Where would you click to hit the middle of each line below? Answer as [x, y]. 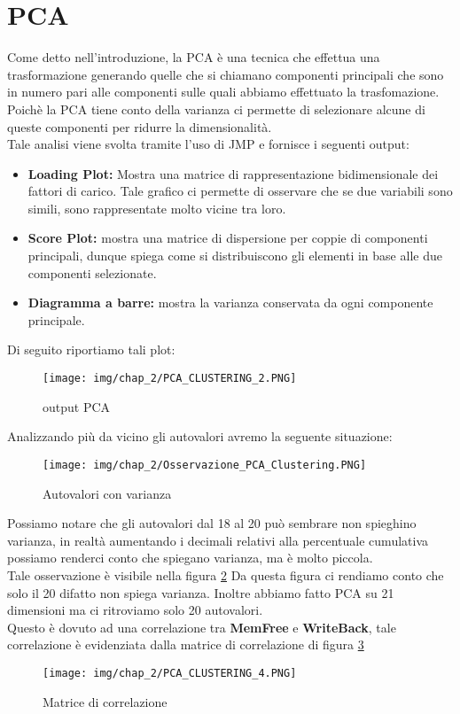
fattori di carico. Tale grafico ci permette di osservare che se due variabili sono [240, 191]
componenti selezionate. [92, 272]
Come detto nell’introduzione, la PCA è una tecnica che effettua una [194, 57]
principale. [56, 319]
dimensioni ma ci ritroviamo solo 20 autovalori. [135, 610]
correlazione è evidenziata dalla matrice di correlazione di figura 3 [186, 644]
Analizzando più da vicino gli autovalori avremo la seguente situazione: [200, 436]
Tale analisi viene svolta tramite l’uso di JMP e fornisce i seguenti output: [208, 144]
